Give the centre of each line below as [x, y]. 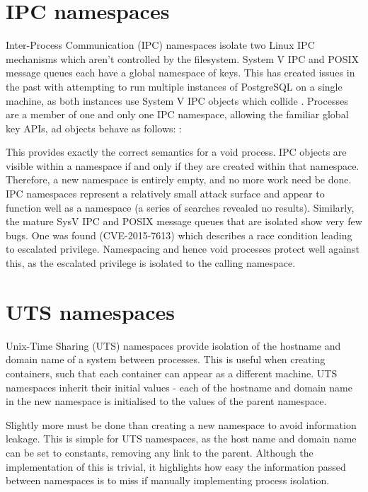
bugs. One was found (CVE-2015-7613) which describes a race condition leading [179, 235]
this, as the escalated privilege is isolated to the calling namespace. [151, 263]
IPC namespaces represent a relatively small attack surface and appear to [165, 194]
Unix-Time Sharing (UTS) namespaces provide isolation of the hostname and [173, 345]
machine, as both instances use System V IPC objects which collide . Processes [177, 100]
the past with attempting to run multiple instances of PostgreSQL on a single [174, 86]
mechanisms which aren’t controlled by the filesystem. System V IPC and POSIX [182, 58]
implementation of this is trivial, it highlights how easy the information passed [176, 466]
